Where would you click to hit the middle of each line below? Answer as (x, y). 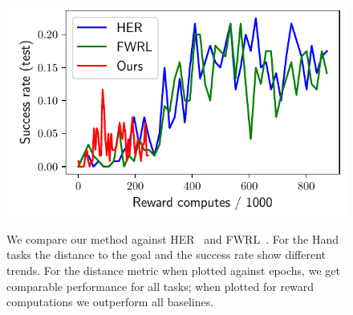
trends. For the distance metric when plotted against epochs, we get (173, 270)
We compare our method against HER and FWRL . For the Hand (173, 238)
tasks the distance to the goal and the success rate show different (166, 254)
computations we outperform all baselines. (110, 302)
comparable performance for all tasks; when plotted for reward (160, 286)
